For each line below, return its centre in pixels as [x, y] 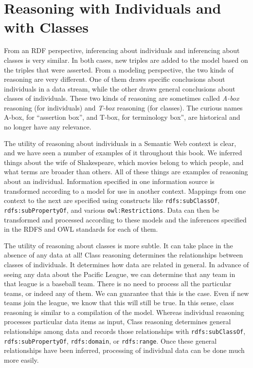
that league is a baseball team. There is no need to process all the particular [118, 284]
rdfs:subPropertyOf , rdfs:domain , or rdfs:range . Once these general [110, 340]
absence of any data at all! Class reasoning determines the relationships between [124, 255]
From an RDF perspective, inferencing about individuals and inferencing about [122, 50]
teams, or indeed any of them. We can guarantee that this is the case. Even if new [126, 293]
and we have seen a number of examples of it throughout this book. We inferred [123, 153]
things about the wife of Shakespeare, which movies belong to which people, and [124, 162]
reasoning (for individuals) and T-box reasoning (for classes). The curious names [123, 107]
